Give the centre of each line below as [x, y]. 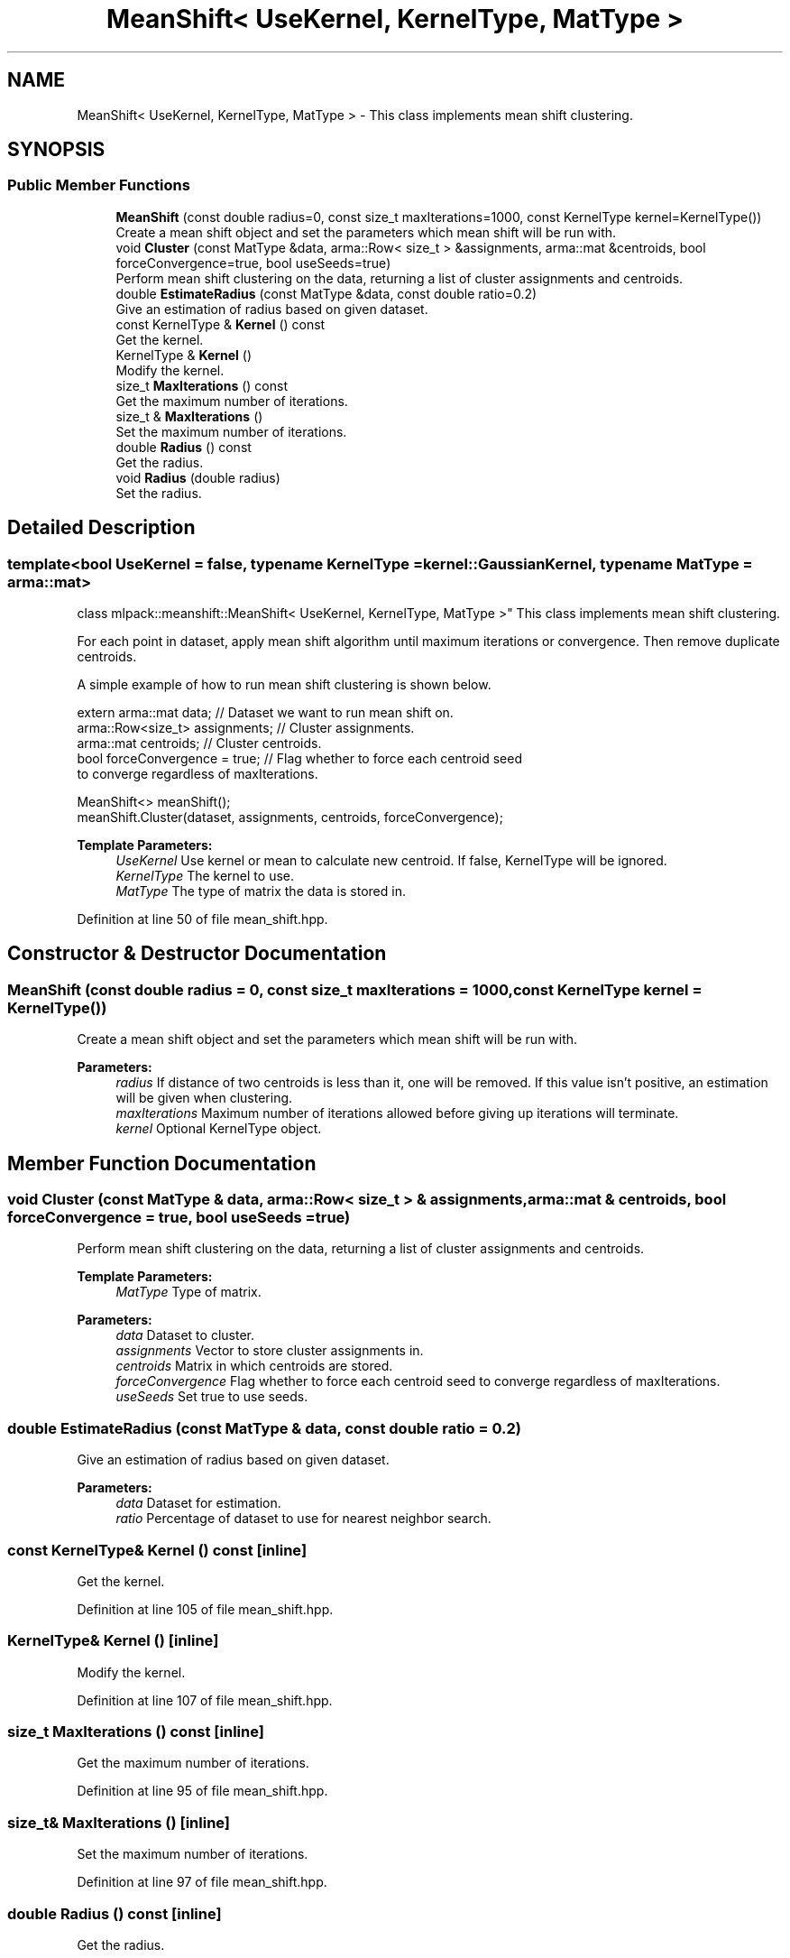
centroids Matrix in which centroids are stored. [254, 1366]
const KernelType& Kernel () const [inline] [157, 1550]
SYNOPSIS [56, 150]
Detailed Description [101, 528]
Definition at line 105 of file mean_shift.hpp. [205, 1609]
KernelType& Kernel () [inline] [113, 1641]
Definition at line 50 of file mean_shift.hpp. [202, 919]
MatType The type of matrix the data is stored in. [261, 891]
